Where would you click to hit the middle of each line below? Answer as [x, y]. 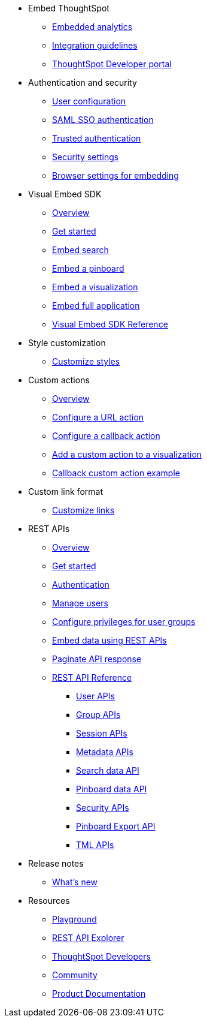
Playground [74, 919]
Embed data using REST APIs [109, 640]
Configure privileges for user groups [124, 622]
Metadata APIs [105, 752]
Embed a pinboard [88, 268]
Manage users [80, 603]
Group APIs [98, 715]
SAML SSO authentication [103, 120]
